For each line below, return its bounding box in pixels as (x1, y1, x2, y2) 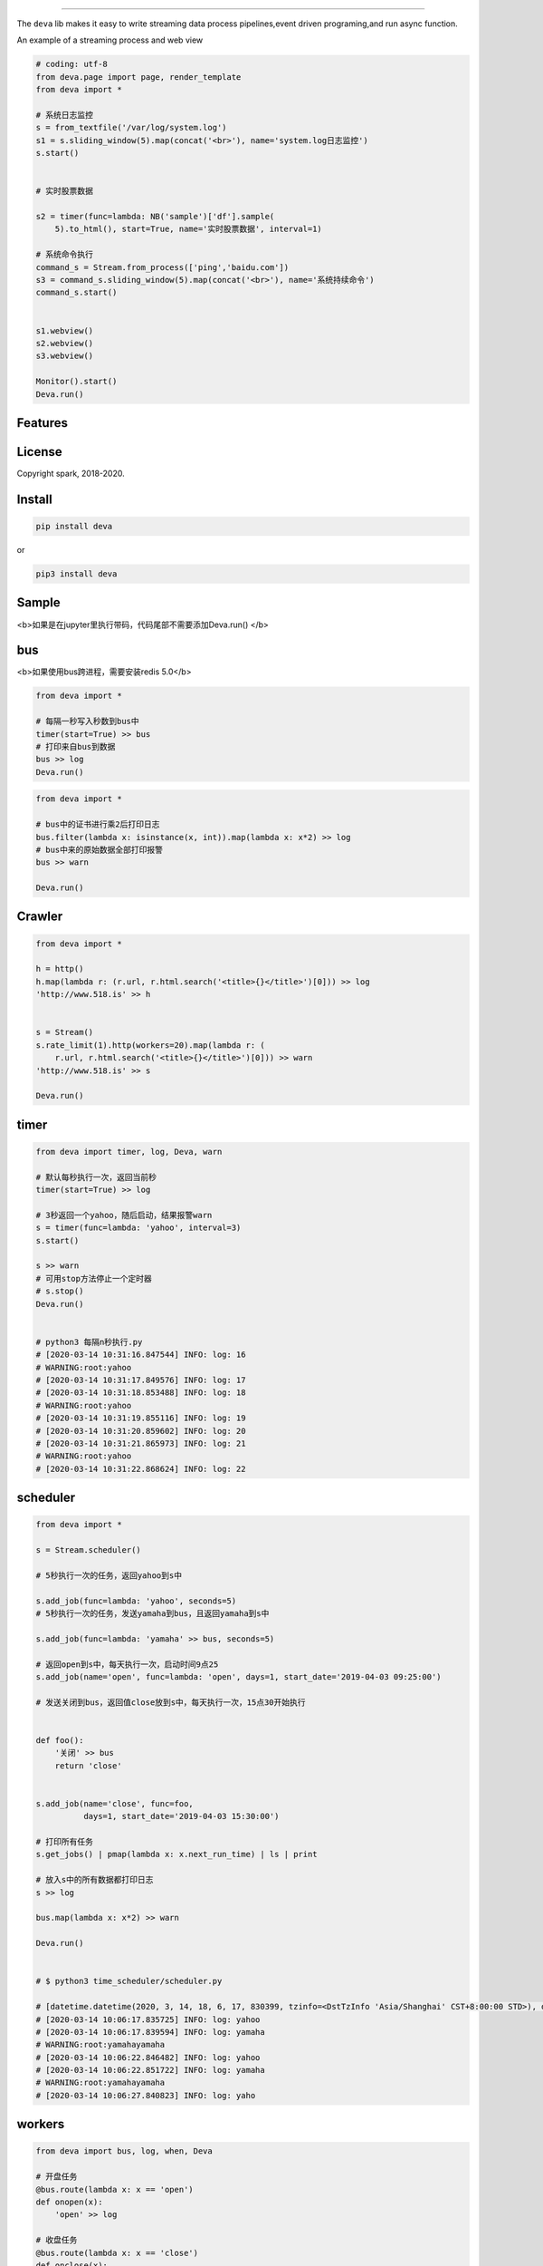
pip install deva (35, 521, 113, 532)
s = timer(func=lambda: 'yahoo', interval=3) (35, 1223, 242, 1233)
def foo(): (35, 1735, 84, 1745)
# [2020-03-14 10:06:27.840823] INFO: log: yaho (35, 2090, 256, 2100)
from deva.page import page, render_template (35, 72, 242, 82)
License (16, 444, 62, 460)
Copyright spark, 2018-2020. (16, 468, 126, 479)
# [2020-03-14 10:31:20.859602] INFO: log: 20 (35, 1426, 246, 1436)
